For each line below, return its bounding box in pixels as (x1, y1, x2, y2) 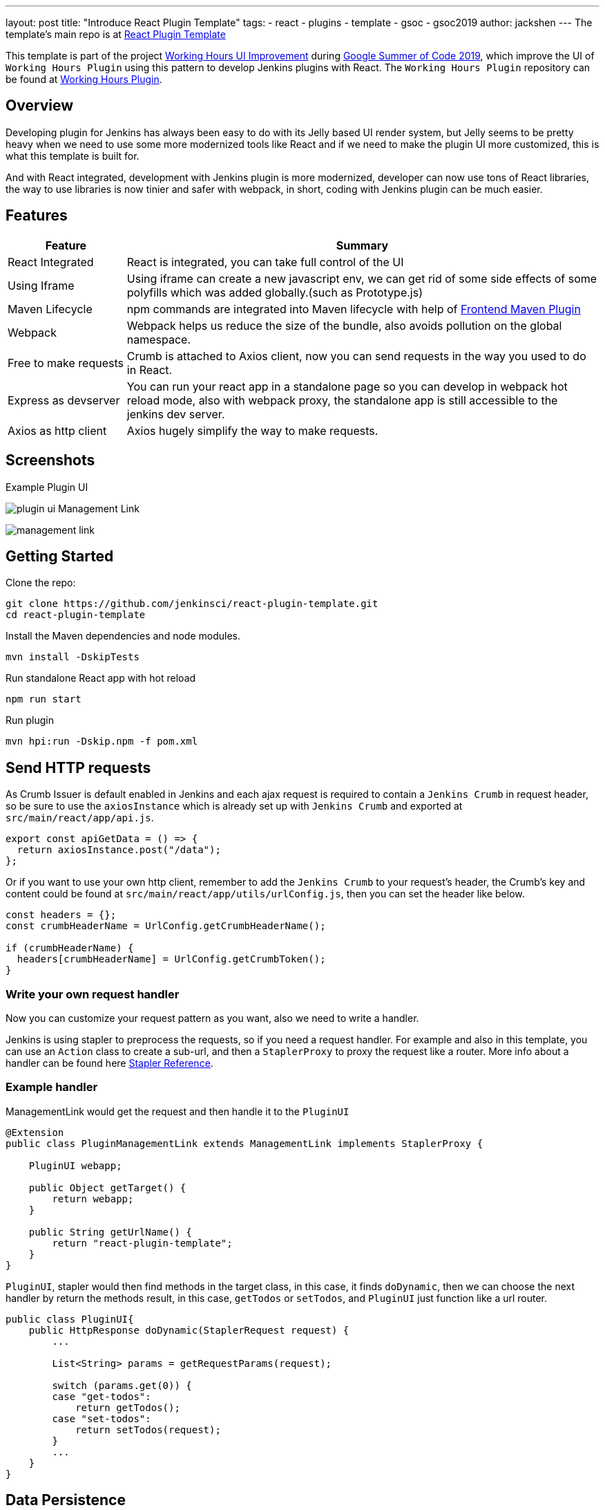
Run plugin (6, 714, 54, 727)
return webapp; (52, 1193, 134, 1204)
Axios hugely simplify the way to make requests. (126, 423, 378, 438)
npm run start (6, 693, 81, 705)
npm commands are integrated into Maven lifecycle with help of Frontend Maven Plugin (126, 301, 581, 316)
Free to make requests (8, 355, 124, 370)
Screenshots (6, 451, 95, 469)
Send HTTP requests (6, 758, 151, 776)
